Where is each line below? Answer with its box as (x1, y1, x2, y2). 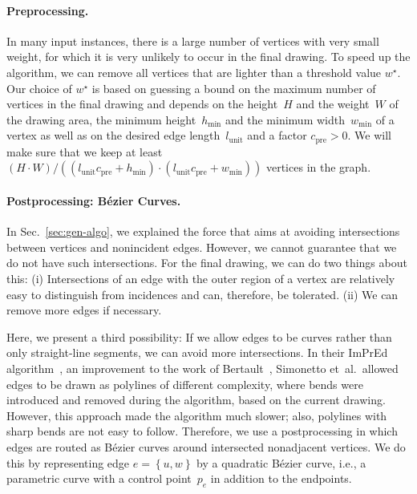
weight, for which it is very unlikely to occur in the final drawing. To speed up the (6, 48, 411, 65)
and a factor (247, 127, 307, 144)
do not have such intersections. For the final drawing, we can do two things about (6, 254, 407, 271)
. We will (347, 127, 391, 144)
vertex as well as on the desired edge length (6, 127, 221, 144)
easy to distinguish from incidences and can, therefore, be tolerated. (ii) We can (6, 285, 399, 302)
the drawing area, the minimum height (6, 111, 196, 128)
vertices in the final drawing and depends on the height (6, 95, 278, 112)
